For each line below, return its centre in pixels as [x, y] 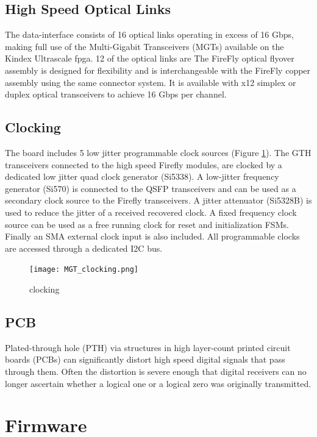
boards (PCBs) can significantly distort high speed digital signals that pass [145, 359]
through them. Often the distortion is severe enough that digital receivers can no [156, 371]
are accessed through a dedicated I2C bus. [84, 248]
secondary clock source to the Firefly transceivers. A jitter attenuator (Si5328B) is [158, 200]
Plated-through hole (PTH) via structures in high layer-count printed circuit [148, 347]
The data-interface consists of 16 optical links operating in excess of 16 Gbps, [149, 34]
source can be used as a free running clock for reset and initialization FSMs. [147, 224]
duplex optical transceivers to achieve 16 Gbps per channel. [116, 94]
